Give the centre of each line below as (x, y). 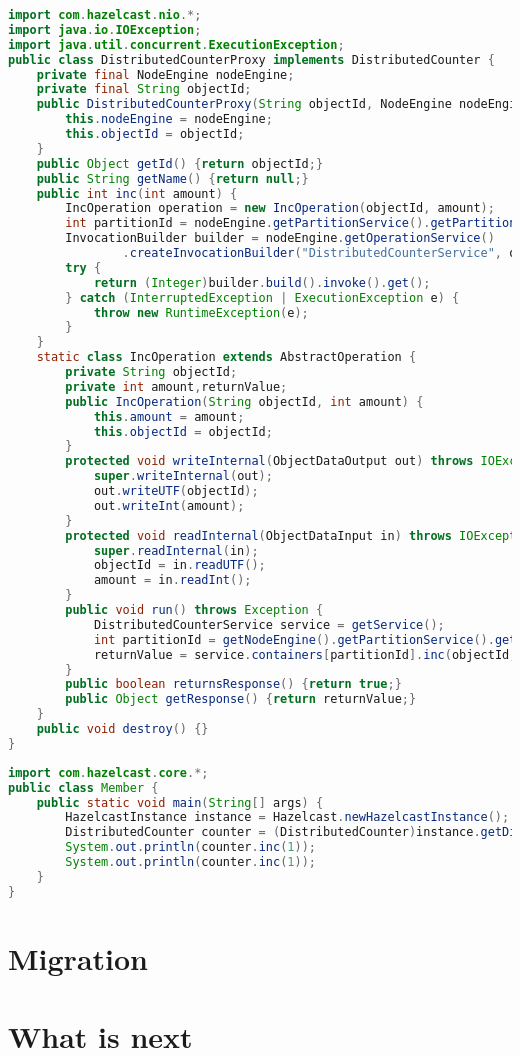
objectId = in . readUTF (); (179, 565)
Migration (78, 957)
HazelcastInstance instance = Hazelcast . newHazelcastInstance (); (287, 817)
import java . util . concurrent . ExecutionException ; (176, 44)
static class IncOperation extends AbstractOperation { (226, 357)
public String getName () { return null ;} (172, 178)
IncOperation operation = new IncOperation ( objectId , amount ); (280, 208)
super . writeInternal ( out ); (183, 476)
